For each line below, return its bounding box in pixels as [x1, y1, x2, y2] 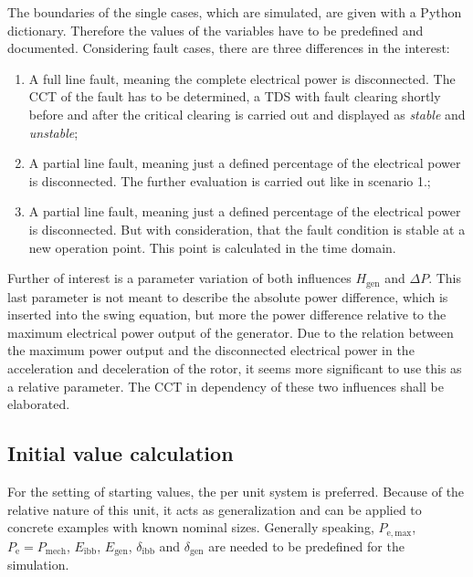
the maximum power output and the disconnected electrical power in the [7, 341, 415, 360]
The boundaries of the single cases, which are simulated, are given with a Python [7, 3, 462, 21]
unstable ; [28, 122, 79, 142]
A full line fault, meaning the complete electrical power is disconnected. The [28, 68, 456, 88]
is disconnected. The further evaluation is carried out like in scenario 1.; [28, 171, 431, 190]
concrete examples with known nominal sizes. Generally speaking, [7, 518, 374, 537]
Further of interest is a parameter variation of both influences [7, 268, 352, 288]
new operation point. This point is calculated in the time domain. [28, 237, 396, 257]
